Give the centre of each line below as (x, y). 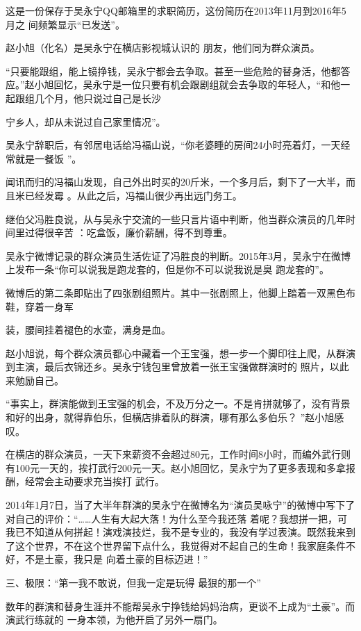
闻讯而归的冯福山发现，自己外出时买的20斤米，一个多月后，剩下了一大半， (176, 182)
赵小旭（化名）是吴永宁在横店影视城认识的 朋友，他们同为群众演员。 (163, 48)
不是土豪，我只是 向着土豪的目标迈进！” (116, 559)
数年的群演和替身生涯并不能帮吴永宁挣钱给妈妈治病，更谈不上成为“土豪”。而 (180, 606)
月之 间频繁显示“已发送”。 (65, 24)
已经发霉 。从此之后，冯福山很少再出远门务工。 (133, 195)
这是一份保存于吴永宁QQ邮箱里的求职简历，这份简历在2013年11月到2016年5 (176, 10)
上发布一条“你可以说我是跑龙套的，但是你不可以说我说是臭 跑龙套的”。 (167, 269)
